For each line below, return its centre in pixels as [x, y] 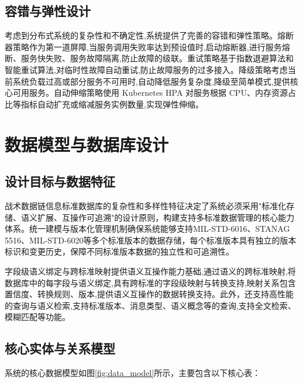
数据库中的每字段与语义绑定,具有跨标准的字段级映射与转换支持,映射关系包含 [150, 282]
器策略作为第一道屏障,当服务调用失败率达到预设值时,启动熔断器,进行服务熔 [147, 46]
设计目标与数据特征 [60, 181]
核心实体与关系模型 [60, 348]
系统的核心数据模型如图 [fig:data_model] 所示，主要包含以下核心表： [133, 373]
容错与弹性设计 [48, 11]
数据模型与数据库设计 [87, 144]
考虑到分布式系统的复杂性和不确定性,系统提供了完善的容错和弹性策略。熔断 [149, 35]
